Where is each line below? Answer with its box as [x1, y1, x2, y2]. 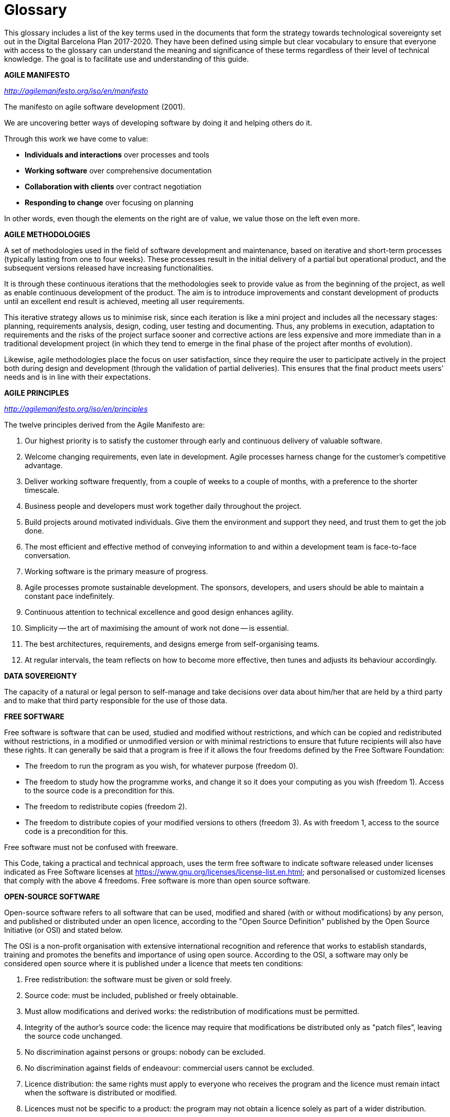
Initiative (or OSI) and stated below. [4, 925, 123, 934]
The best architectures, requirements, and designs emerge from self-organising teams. [25, 639, 319, 648]
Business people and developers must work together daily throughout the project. [25, 501, 302, 510]
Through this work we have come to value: [4, 134, 149, 143]
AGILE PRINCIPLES [4, 388, 69, 397]
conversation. [25, 551, 71, 560]
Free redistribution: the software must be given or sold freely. [25, 974, 232, 984]
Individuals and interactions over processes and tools [25, 150, 209, 159]
